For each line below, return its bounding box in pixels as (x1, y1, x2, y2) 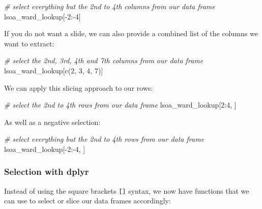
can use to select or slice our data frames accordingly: (4, 195, 171, 206)
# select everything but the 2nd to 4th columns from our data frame (4, 1, 215, 11)
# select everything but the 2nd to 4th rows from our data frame (4, 134, 205, 144)
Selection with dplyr (4, 165, 89, 178)
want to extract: (4, 38, 54, 48)
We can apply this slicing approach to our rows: (4, 82, 153, 93)
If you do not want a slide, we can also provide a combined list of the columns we (4, 28, 258, 39)
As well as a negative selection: (4, 116, 101, 127)
